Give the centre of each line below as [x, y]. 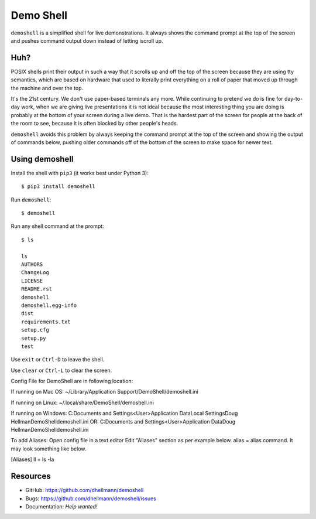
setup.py [34, 338]
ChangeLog [35, 273]
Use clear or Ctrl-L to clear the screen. [61, 370]
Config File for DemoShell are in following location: [72, 381]
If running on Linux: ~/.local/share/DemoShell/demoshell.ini [83, 402]
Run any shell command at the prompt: [58, 226]
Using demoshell [42, 159]
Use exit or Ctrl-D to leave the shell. [58, 360]
